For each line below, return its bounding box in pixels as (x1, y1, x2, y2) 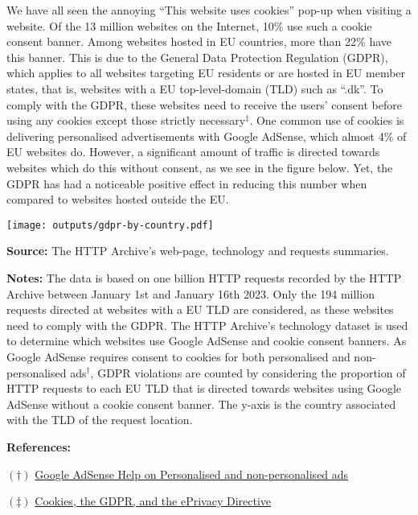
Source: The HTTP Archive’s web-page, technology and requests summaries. (6, 242, 389, 259)
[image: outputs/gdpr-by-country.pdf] (6, 219, 214, 231)
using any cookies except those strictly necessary (6, 112, 246, 129)
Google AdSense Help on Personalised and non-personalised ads (35, 465, 349, 482)
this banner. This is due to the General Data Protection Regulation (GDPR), (6, 48, 388, 65)
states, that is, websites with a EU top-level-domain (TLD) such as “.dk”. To (6, 80, 383, 97)
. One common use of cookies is (249, 112, 404, 129)
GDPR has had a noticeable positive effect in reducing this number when (6, 175, 367, 192)
